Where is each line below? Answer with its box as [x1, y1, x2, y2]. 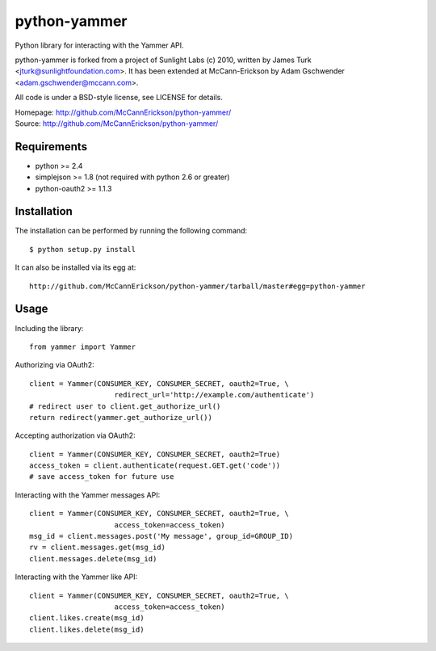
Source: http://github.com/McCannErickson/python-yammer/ [15, 118, 219, 128]
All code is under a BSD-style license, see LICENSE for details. [15, 93, 224, 103]
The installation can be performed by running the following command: [15, 226, 248, 236]
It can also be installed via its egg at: [15, 262, 136, 272]
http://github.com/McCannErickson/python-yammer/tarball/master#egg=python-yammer [29, 281, 366, 291]
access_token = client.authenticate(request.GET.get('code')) [29, 461, 281, 470]
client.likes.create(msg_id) [29, 614, 145, 623]
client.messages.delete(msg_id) [29, 554, 157, 563]
